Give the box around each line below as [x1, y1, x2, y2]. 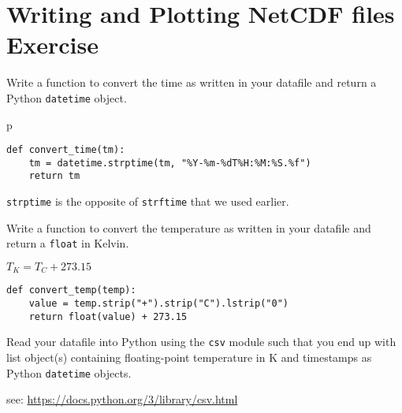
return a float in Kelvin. [6, 235, 129, 251]
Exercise [6, 28, 99, 61]
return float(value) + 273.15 [28, 311, 188, 322]
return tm [28, 170, 80, 182]
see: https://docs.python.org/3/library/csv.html [6, 391, 238, 407]
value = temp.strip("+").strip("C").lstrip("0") [28, 298, 288, 310]
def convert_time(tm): [6, 144, 125, 156]
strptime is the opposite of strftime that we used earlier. [6, 193, 289, 210]
